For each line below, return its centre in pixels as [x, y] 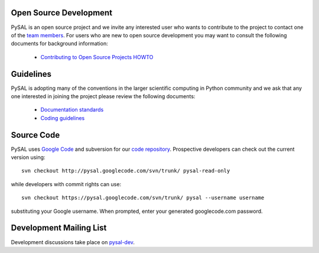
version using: [28, 157]
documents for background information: [60, 44]
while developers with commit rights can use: [66, 184]
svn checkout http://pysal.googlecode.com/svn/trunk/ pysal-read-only [126, 171]
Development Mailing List [59, 228]
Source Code [35, 135]
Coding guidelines [63, 118]
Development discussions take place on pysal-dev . [73, 242]
